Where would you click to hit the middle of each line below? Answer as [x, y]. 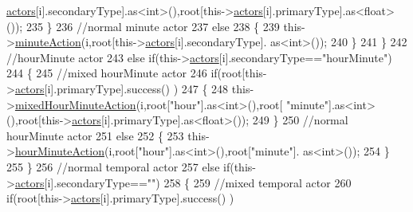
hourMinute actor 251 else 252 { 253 [95, 135]
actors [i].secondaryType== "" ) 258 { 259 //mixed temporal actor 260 [183, 182]
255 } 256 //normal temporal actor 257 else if [118, 166]
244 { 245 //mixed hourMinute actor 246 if [112, 73]
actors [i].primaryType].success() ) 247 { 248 [122, 88]
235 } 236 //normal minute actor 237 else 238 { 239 [153, 26]
